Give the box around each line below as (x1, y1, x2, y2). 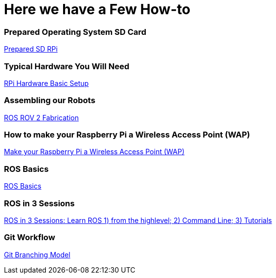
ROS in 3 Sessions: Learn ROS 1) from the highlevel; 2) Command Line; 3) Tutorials (4, 216, 272, 224)
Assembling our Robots (4, 95, 96, 106)
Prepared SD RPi (4, 45, 58, 54)
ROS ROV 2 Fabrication (4, 113, 79, 122)
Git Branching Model (4, 250, 70, 259)
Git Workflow (4, 232, 55, 243)
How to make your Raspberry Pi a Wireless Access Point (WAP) (4, 130, 250, 139)
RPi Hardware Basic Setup (4, 79, 89, 87)
